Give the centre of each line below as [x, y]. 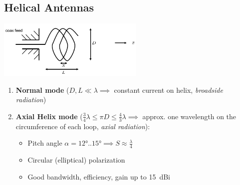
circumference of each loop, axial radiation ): [83, 126]
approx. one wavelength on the [189, 116]
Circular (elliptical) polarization [76, 160]
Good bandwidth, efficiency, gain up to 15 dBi [99, 176]
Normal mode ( [42, 90]
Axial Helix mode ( [49, 116]
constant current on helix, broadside [168, 90]
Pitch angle [45, 143]
